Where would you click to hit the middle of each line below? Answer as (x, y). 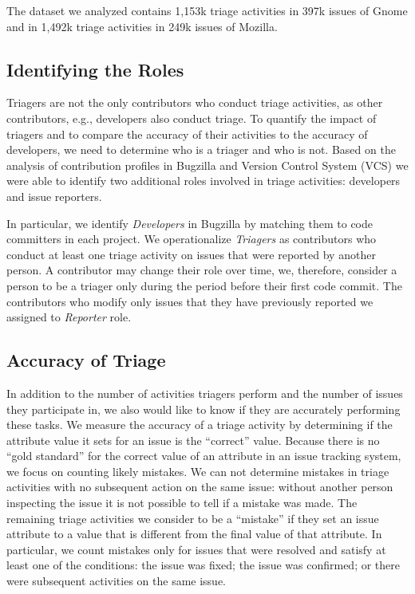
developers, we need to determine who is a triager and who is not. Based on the (201, 149)
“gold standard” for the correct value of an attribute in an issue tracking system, (204, 456)
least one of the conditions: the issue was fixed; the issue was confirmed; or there (204, 565)
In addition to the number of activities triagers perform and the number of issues (205, 393)
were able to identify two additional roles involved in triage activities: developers (204, 181)
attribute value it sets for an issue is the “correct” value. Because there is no (193, 440)
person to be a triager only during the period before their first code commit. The (204, 285)
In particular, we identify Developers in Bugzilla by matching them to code (190, 223)
